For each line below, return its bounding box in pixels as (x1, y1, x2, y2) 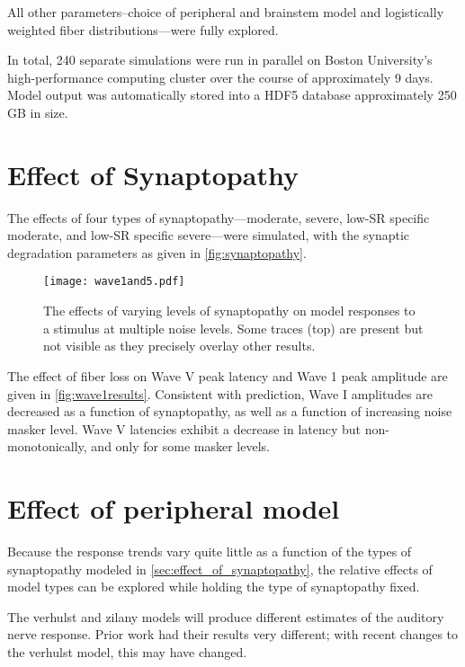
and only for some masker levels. (91, 437, 270, 456)
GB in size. (7, 102, 68, 121)
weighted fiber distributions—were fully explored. (7, 20, 279, 39)
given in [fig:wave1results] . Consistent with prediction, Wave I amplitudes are (7, 384, 434, 403)
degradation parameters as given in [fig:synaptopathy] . (7, 243, 307, 262)
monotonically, (7, 437, 87, 456)
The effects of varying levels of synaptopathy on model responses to (43, 301, 416, 320)
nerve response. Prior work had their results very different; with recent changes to (7, 625, 459, 644)
